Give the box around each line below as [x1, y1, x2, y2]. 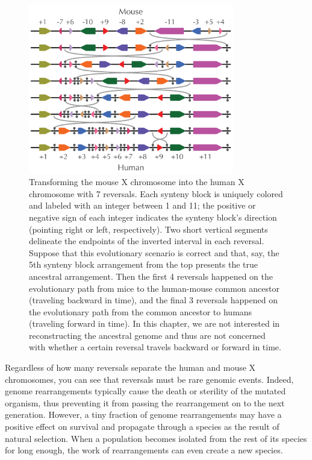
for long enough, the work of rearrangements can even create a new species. [5, 444, 283, 456]
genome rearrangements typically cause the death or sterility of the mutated [5, 385, 286, 397]
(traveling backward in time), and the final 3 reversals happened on [29, 294, 278, 306]
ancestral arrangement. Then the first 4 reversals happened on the [29, 269, 273, 282]
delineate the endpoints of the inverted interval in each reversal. [29, 235, 264, 247]
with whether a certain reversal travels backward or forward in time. [29, 341, 281, 353]
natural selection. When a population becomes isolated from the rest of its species [5, 432, 307, 444]
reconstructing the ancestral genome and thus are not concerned [29, 329, 266, 341]
